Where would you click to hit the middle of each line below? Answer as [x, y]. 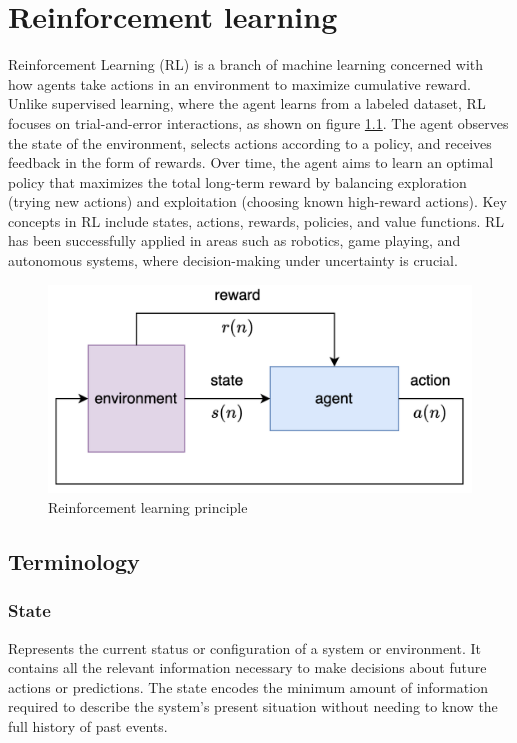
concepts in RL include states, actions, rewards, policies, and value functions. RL [256, 220]
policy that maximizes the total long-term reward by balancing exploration [237, 181]
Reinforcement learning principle [148, 506]
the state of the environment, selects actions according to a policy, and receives [250, 142]
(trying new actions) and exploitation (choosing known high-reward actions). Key [257, 201]
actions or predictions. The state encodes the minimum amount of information [248, 686]
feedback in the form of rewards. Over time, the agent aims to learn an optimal [251, 162]
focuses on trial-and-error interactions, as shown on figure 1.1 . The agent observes [258, 122]
